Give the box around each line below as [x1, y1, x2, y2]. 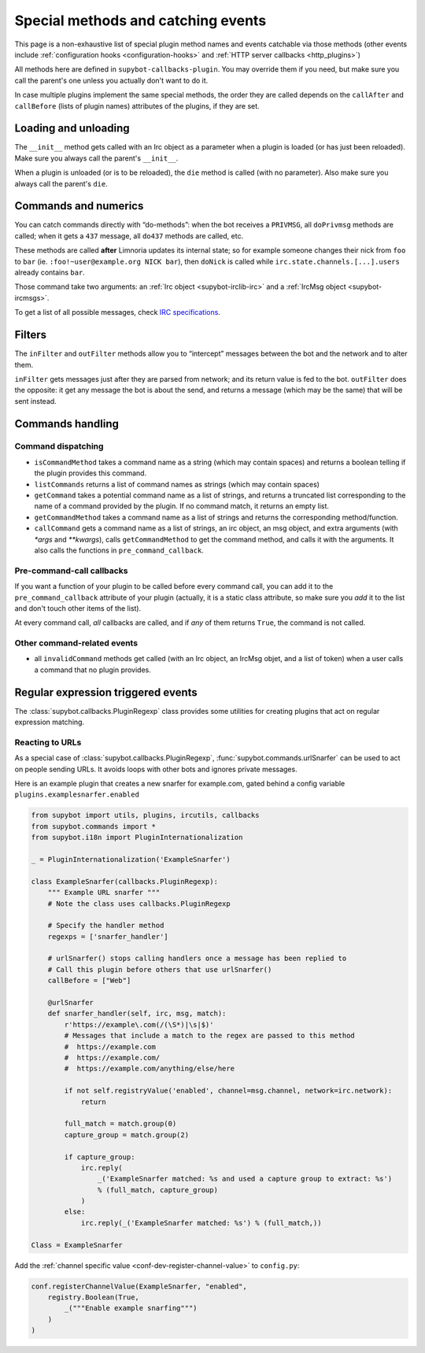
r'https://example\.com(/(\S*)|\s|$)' [64, 1020, 214, 1029]
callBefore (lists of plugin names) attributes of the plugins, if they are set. [14, 101, 260, 110]
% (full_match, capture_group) [97, 1185, 218, 1194]
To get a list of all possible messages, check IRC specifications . [14, 308, 220, 317]
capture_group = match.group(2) [64, 1130, 189, 1139]
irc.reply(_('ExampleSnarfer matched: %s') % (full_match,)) [80, 1218, 322, 1227]
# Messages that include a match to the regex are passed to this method [64, 1031, 356, 1041]
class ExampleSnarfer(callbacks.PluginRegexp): [31, 877, 218, 885]
